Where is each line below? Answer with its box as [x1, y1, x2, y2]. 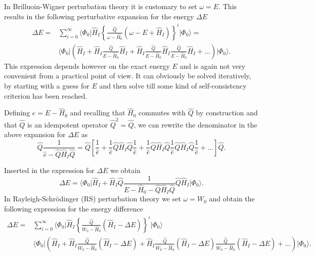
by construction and [196, 107, 258, 118]
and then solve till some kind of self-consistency [99, 80, 247, 91]
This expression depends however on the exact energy [4, 60, 170, 71]
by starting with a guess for [4, 80, 89, 91]
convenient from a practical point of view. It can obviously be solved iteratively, [4, 70, 251, 81]
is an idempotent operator [27, 119, 108, 130]
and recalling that [70, 107, 125, 118]
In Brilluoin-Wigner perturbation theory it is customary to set [4, 1, 197, 11]
